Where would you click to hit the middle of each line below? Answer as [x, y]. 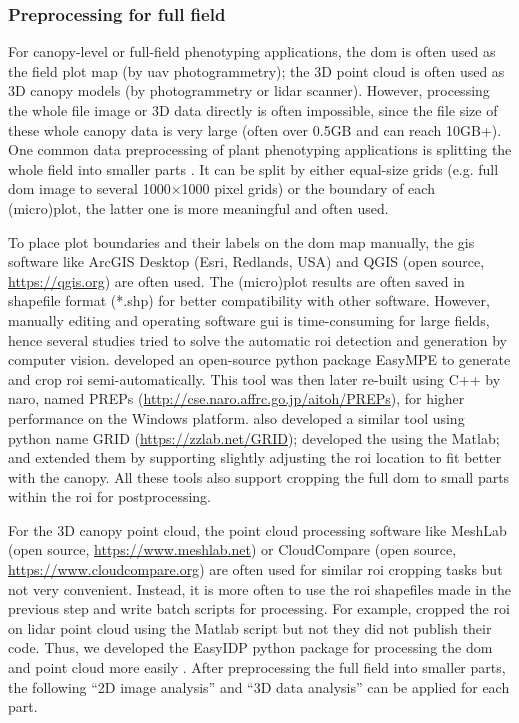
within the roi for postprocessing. [110, 496]
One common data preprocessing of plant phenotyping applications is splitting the [260, 149]
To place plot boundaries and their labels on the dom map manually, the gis [241, 241]
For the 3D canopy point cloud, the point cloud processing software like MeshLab [257, 529]
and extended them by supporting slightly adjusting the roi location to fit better [255, 457]
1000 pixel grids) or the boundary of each [308, 188]
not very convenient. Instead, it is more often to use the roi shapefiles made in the [259, 588]
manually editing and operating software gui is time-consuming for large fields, [249, 319]
